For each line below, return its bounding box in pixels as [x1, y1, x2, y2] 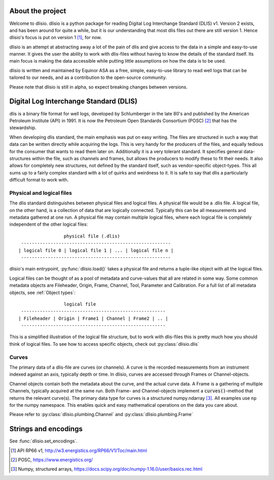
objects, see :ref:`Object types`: [9, 289, 76, 295]
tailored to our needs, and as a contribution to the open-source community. [9, 74, 167, 81]
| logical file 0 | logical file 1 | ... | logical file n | [18, 247, 174, 253]
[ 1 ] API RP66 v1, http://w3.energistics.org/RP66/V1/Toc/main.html [11, 447, 147, 454]
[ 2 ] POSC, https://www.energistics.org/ [11, 457, 93, 463]
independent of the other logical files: [9, 221, 88, 227]
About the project [9, 7, 66, 15]
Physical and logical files [9, 189, 72, 196]
